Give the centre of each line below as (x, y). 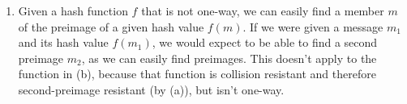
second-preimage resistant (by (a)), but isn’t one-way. (151, 89)
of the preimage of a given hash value (111, 26)
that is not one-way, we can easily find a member (263, 10)
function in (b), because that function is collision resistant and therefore (197, 74)
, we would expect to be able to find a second (265, 42)
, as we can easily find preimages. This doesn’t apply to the (229, 58)
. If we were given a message (313, 26)
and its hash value (63, 42)
